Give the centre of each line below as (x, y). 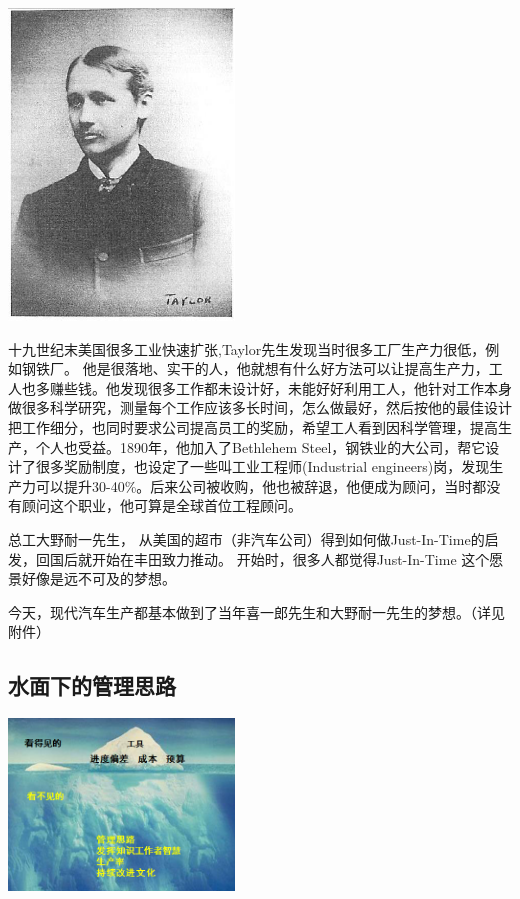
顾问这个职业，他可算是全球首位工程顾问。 (161, 505)
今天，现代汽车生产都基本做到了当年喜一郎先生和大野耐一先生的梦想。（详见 (256, 611)
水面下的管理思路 (92, 685)
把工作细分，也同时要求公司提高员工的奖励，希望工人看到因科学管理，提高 (253, 426)
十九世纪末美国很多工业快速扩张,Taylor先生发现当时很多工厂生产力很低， (247, 348)
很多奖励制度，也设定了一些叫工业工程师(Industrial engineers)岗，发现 (262, 466)
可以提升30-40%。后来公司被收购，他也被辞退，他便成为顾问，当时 (254, 485)
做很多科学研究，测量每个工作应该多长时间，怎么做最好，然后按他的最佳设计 (260, 407)
